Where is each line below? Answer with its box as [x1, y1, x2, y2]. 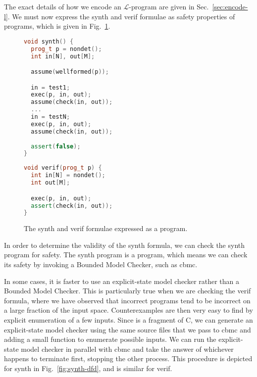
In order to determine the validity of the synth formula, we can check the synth [4, 239, 245, 250]
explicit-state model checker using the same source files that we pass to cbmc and [4, 324, 251, 334]
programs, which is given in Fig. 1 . [4, 21, 110, 31]
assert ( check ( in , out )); [31, 202, 113, 209]
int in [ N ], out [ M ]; [31, 52, 95, 60]
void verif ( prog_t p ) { [24, 164, 102, 172]
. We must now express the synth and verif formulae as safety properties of [7, 11, 235, 21]
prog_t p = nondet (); [31, 45, 102, 52]
